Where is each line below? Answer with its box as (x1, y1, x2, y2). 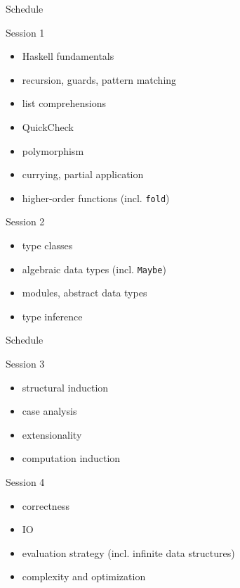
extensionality (22, 427, 82, 442)
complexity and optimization (22, 569, 146, 584)
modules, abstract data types (22, 285, 147, 300)
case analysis (22, 404, 77, 418)
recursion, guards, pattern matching (22, 72, 177, 87)
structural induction (22, 380, 109, 394)
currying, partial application (22, 167, 144, 182)
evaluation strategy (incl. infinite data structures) (22, 545, 235, 560)
